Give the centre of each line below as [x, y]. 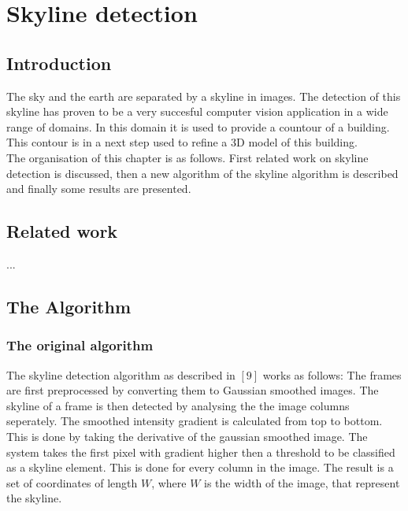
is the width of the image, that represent [302, 482]
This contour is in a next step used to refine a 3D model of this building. [182, 142]
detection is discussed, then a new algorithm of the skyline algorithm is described [202, 173]
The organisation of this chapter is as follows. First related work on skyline [187, 157]
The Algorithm [69, 306]
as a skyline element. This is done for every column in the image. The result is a [200, 467]
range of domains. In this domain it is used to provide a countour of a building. [198, 126]
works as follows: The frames [332, 374]
